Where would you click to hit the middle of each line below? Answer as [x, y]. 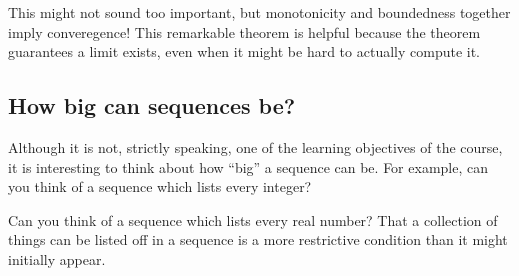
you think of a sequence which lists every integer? [160, 186]
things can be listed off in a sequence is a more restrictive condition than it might [258, 239]
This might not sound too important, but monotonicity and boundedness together [259, 12]
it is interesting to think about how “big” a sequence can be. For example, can [248, 166]
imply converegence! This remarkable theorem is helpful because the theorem [244, 31]
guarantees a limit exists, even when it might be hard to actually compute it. [244, 51]
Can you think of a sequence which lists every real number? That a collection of [253, 219]
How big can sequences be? [152, 105]
